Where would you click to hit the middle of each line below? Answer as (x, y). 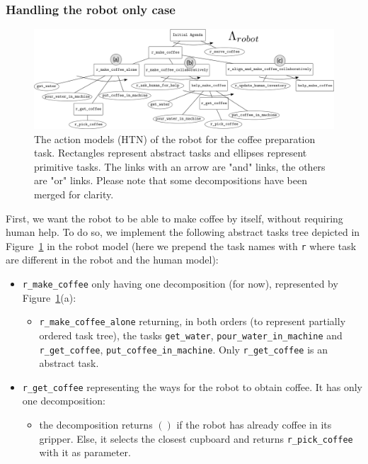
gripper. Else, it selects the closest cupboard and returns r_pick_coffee (196, 438)
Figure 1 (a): (49, 297)
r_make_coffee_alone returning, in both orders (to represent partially (192, 321)
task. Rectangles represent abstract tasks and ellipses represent (171, 153)
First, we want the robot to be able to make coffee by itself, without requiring (174, 218)
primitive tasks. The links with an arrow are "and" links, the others (180, 166)
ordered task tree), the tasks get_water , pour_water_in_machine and (191, 335)
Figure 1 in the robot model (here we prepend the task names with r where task (181, 245)
